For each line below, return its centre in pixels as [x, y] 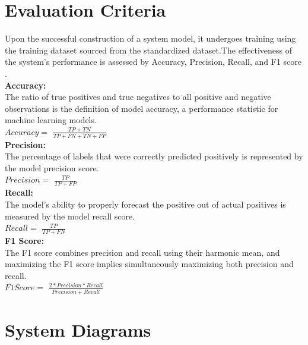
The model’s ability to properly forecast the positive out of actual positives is [145, 204]
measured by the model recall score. [70, 216]
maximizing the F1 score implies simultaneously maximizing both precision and [149, 264]
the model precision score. [52, 167]
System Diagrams [78, 329]
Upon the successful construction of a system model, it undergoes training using [150, 38]
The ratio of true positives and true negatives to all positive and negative [138, 97]
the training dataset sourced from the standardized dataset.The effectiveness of [148, 50]
